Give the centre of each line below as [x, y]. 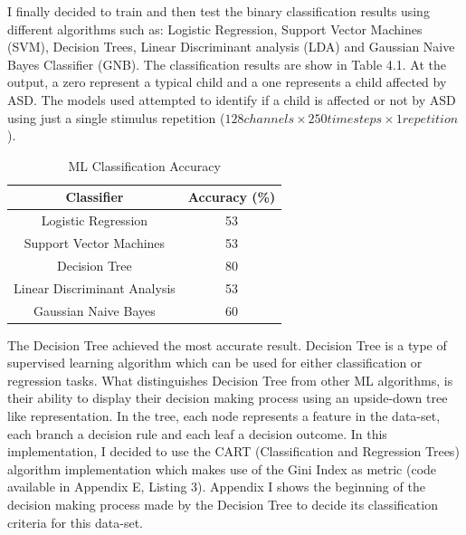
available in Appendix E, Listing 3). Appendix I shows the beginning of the [216, 487]
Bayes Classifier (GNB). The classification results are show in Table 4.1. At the [227, 64]
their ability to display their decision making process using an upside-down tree [228, 398]
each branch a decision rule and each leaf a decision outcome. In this [197, 433]
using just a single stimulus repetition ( [116, 117]
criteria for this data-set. [75, 522]
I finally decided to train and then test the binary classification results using [219, 11]
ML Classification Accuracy [144, 165]
